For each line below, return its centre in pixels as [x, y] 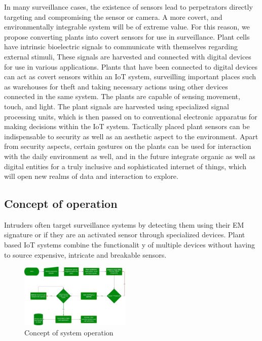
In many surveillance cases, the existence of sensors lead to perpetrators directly [128, 7]
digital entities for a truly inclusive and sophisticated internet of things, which [125, 166]
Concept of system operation [69, 332]
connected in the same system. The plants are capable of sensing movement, [122, 96]
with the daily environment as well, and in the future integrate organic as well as [130, 156]
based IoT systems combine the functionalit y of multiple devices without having [130, 245]
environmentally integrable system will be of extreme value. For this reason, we [127, 27]
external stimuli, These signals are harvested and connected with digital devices [128, 56]
